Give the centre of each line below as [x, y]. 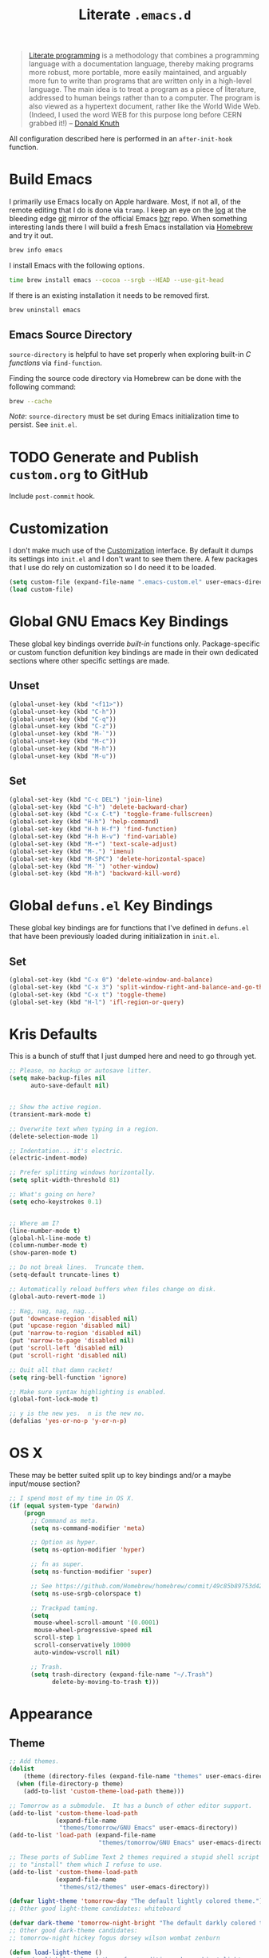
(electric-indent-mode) [49, 1158]
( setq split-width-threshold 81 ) [65, 1180]
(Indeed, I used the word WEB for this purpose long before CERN [135, 115]
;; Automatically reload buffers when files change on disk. [113, 1289]
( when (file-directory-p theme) [70, 1784]
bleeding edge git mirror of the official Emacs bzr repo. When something [128, 219]
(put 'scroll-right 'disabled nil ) [68, 1355]
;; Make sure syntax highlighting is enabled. [88, 1392]
